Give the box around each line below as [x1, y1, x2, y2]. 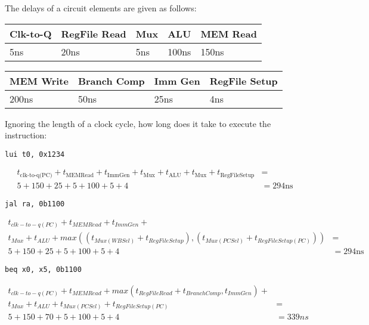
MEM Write [10, 73, 69, 88]
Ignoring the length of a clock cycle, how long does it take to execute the [5, 117, 271, 129]
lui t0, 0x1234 [5, 150, 65, 159]
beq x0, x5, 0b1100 [5, 265, 82, 274]
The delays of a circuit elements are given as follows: [5, 2, 197, 14]
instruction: [5, 129, 47, 141]
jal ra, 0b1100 [5, 199, 65, 208]
